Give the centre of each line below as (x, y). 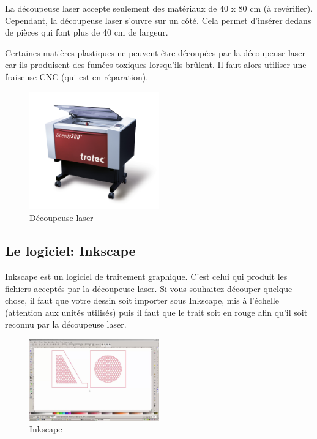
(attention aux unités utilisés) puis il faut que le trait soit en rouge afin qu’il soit (156, 312)
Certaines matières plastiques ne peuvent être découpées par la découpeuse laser (155, 52)
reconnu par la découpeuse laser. (66, 324)
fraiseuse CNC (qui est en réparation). (77, 76)
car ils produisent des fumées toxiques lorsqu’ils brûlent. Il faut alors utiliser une (156, 65)
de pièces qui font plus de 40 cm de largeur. (87, 32)
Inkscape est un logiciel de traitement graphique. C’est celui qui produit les (146, 276)
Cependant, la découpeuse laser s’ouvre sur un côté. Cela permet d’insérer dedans (158, 20)
